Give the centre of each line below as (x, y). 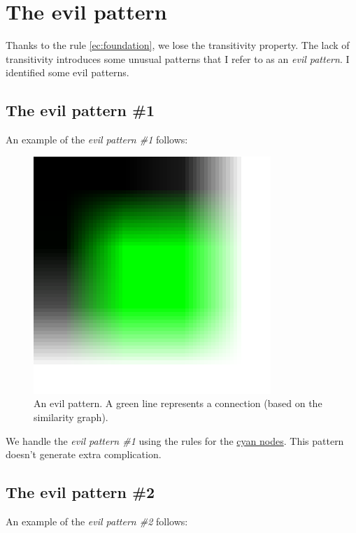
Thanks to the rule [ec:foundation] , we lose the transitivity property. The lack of (178, 45)
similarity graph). (71, 417)
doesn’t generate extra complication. (84, 454)
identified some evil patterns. (67, 72)
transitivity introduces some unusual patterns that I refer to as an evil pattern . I (178, 58)
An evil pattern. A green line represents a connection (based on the (178, 403)
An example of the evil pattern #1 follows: (97, 140)
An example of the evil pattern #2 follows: (97, 521)
